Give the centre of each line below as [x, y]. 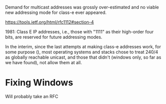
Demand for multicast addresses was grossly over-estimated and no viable [82, 7]
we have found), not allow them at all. [44, 62]
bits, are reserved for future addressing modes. [54, 37]
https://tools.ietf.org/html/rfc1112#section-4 [50, 22]
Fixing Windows [39, 83]
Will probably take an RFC [32, 96]
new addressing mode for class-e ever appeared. [56, 12]
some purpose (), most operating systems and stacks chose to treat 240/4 [82, 52]
